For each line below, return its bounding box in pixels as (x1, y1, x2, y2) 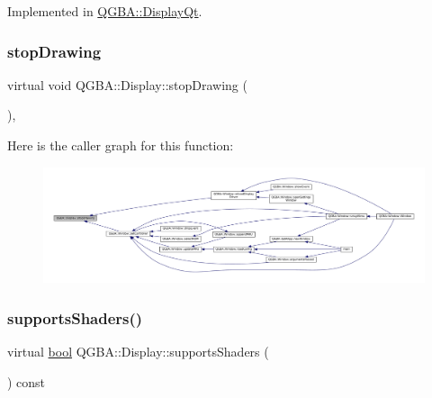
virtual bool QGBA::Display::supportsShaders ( (7, 342, 269, 361)
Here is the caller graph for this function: (7, 136, 234, 154)
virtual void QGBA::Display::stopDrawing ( (7, 75, 247, 94)
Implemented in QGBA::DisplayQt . (7, 2, 202, 20)
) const (7, 372, 46, 391)
